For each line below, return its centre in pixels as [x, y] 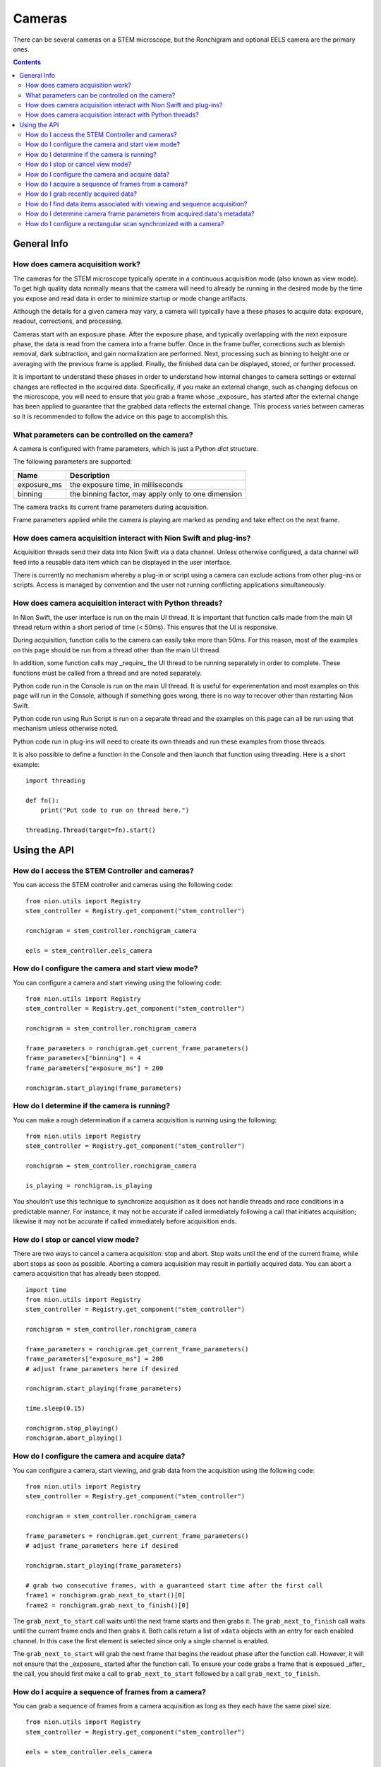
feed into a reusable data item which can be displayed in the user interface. [122, 562]
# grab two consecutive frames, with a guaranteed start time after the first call [175, 1585]
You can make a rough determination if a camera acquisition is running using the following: [145, 1120]
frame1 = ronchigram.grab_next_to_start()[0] [106, 1595]
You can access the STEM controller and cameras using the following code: [123, 885]
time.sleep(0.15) [55, 1409]
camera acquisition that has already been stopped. [87, 1274]
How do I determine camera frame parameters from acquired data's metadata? [140, 214]
